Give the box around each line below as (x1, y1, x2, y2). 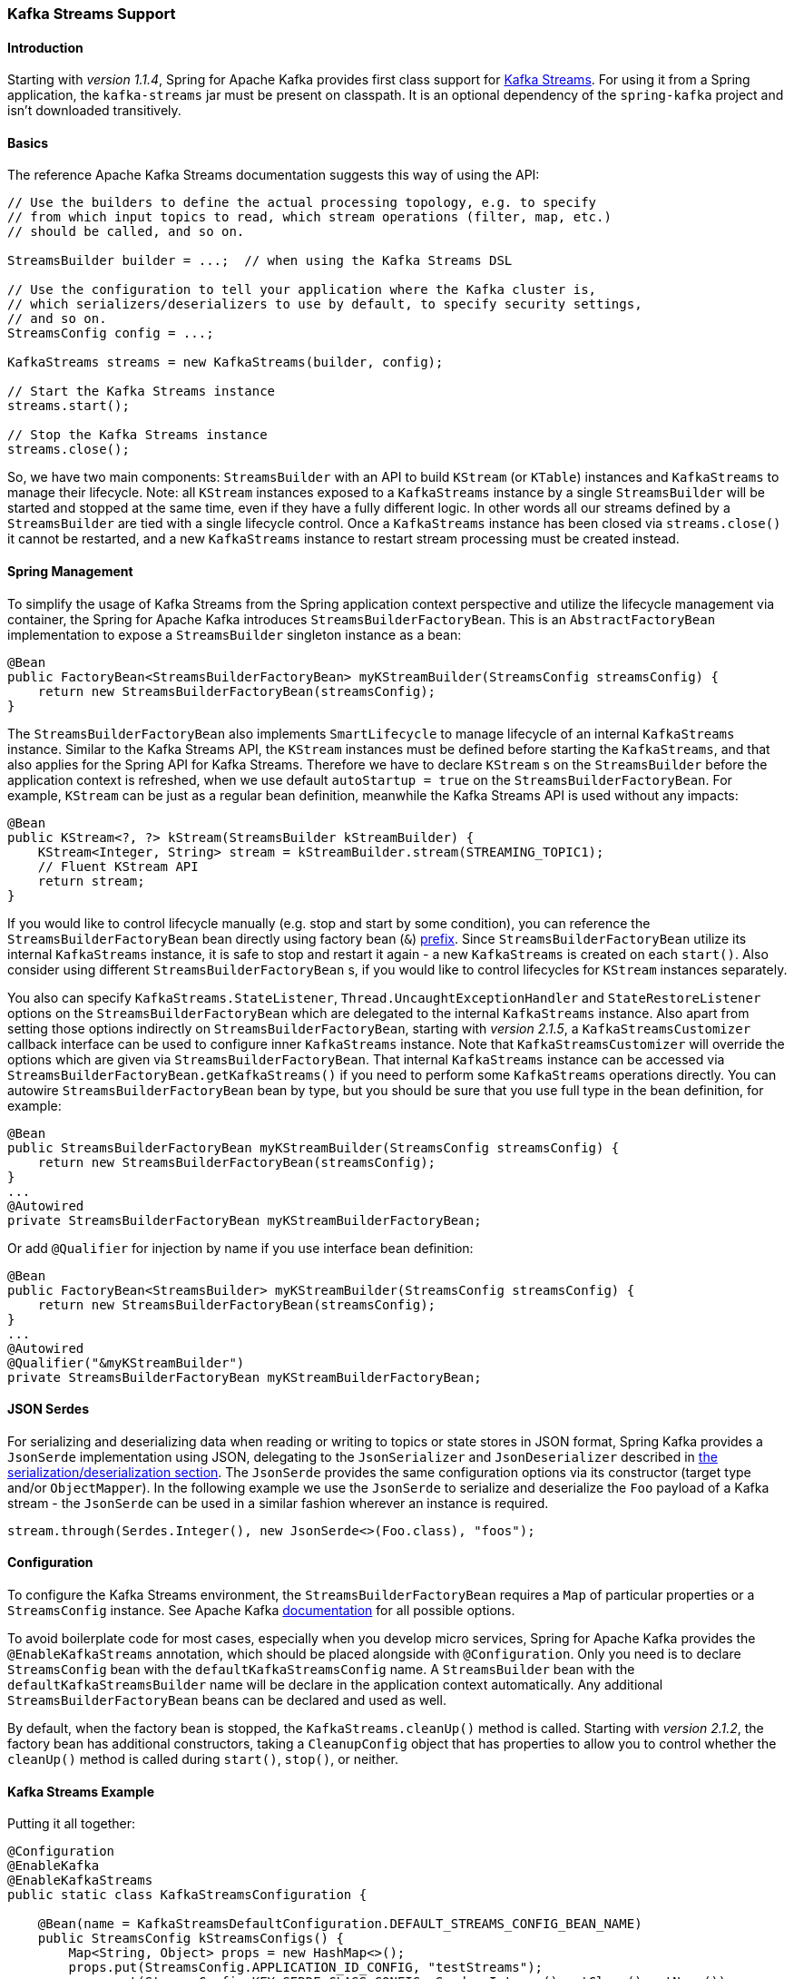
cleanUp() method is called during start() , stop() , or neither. (7, 1751, 399, 1768)
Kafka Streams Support (7, 5, 176, 23)
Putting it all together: (7, 1816, 135, 1832)
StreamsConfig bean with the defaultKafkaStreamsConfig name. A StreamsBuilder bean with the (7, 1661, 635, 1678)
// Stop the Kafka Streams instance (7, 427, 268, 443)
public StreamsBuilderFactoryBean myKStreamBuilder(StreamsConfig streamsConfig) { (7, 1140, 620, 1155)
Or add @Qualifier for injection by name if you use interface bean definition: (7, 1239, 474, 1256)
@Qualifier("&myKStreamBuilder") (7, 1355, 245, 1370)
